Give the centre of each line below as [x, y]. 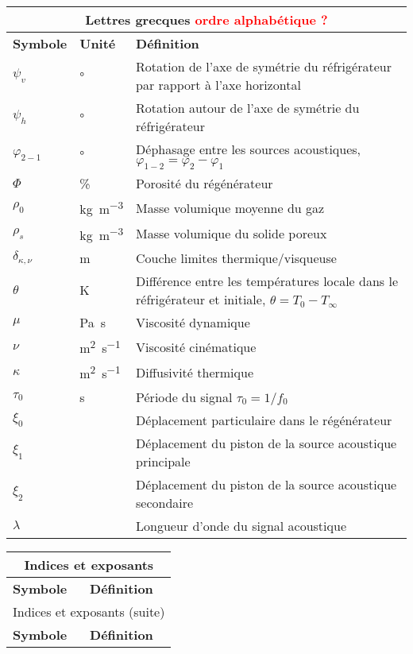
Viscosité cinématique [196, 346]
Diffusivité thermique [195, 372]
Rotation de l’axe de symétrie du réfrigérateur [264, 66]
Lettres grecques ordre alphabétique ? [206, 19]
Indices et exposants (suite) [89, 611]
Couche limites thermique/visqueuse [236, 257]
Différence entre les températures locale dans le [267, 281]
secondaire [165, 502]
